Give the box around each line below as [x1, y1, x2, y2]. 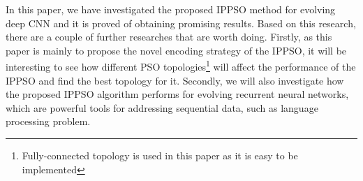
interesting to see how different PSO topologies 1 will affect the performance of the [6, 57, 356, 74]
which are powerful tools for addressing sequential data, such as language [6, 100, 318, 115]
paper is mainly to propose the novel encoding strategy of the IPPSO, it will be [6, 43, 347, 57]
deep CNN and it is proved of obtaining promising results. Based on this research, [6, 15, 356, 30]
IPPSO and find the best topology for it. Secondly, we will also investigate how [6, 73, 344, 87]
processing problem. [6, 114, 91, 129]
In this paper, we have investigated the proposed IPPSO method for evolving [6, 2, 336, 16]
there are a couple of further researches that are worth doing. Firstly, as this [6, 29, 332, 44]
